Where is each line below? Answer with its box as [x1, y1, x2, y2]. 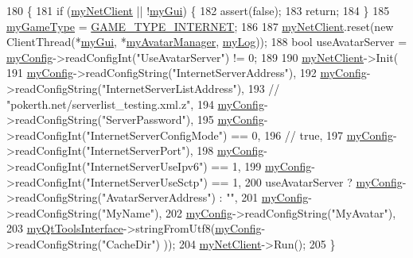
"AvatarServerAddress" [101, 189, 212, 206]
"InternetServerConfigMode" [86, 126, 224, 143]
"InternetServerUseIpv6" [86, 157, 204, 174]
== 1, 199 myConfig [211, 157, 312, 174]
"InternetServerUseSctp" [86, 173, 204, 190]
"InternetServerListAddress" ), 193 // [101, 79, 280, 96]
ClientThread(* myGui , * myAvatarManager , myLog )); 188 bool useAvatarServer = [6, 33, 407, 50]
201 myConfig [241, 189, 309, 206]
